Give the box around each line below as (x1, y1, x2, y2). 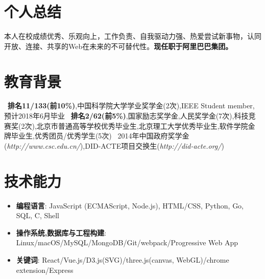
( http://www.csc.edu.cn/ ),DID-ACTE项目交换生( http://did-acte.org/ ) (4, 140, 224, 151)
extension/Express (16, 264, 74, 275)
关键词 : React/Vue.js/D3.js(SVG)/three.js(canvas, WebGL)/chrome (16, 254, 229, 265)
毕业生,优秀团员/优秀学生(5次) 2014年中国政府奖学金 (11, 130, 189, 141)
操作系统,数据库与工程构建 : (16, 227, 107, 238)
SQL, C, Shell (16, 210, 60, 221)
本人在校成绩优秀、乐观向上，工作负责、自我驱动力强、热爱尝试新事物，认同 (4, 31, 261, 41)
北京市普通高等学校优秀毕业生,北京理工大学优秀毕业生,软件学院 (36, 120, 248, 131)
